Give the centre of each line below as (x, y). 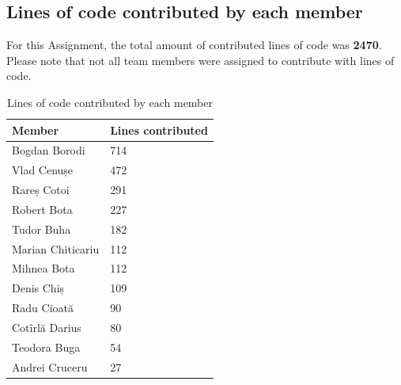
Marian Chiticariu (56, 248)
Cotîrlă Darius (47, 328)
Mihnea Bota (44, 268)
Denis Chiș (38, 288)
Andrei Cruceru (50, 366)
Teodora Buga (46, 347)
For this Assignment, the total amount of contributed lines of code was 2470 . (194, 45)
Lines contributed (159, 130)
